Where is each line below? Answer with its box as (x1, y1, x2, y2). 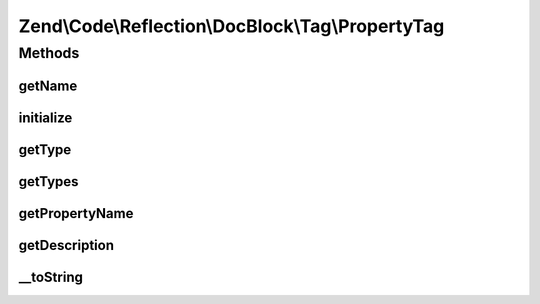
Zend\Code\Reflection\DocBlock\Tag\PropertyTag (18, 15, 445, 37)
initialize (18, 109, 73, 126)
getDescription (18, 236, 115, 254)
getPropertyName (18, 205, 134, 222)
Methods (18, 44, 80, 62)
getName (18, 77, 78, 94)
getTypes (18, 173, 79, 190)
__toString (18, 268, 84, 285)
